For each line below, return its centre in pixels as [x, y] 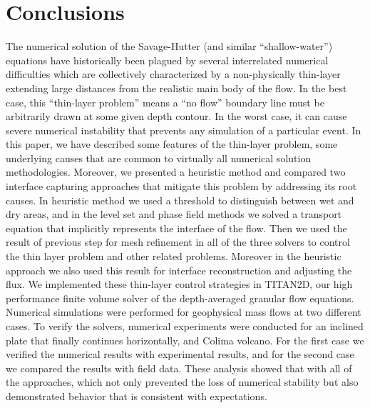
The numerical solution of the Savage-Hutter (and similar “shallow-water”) [169, 46]
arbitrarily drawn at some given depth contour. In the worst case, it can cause [176, 116]
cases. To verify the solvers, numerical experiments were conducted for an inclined [185, 326]
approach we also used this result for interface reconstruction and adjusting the [179, 270]
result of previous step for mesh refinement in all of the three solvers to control [178, 242]
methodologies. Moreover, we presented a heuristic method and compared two [176, 172]
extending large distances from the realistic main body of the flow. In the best [176, 88]
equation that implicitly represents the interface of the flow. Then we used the [176, 228]
